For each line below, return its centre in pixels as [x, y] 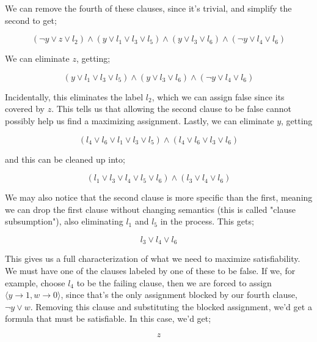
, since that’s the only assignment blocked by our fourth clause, [179, 295]
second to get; [31, 20]
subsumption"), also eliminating [64, 221]
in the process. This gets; [207, 221]
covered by [25, 109]
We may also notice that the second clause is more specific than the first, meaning [159, 197]
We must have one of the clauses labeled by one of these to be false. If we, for [150, 270]
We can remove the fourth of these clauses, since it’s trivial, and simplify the [148, 8]
